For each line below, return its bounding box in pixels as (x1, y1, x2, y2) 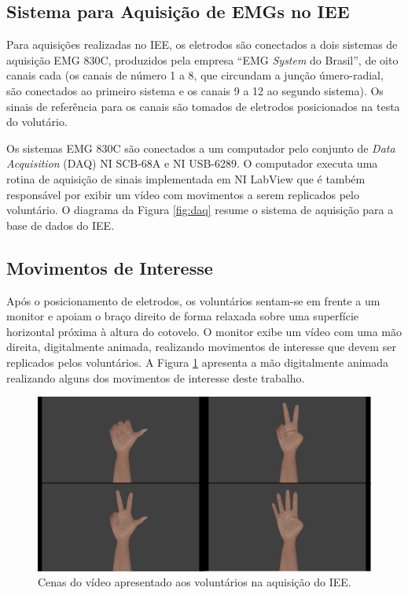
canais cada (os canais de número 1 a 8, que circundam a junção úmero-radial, (6, 67, 384, 83)
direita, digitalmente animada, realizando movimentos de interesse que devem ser (6, 338, 396, 355)
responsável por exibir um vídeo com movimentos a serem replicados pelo (6, 186, 359, 202)
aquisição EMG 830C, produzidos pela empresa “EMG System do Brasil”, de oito (6, 51, 399, 68)
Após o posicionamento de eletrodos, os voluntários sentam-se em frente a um (6, 292, 380, 309)
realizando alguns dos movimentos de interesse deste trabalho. (6, 369, 305, 386)
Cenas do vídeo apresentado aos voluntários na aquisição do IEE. (38, 574, 351, 590)
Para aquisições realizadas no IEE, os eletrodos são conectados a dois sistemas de (6, 36, 398, 53)
